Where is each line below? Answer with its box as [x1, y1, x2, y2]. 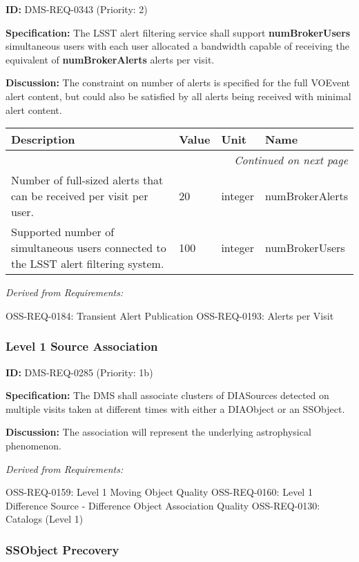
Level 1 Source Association [6, 338, 158, 355]
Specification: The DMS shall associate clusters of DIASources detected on [6, 388, 329, 403]
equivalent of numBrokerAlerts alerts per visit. [6, 52, 215, 66]
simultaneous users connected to [11, 240, 166, 256]
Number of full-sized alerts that [11, 172, 164, 188]
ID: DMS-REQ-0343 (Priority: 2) [6, 2, 148, 16]
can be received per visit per [11, 188, 148, 204]
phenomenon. [6, 438, 61, 452]
